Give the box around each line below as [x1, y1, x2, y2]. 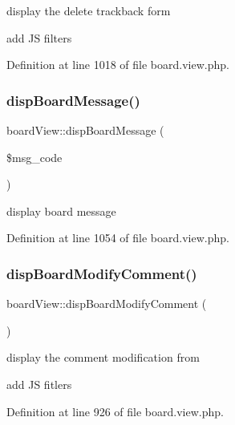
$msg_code [6, 148, 63, 165]
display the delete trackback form [6, 2, 171, 18]
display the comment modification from [6, 349, 200, 366]
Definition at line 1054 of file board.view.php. [6, 229, 229, 246]
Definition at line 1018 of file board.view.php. [6, 56, 229, 73]
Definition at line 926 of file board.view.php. [6, 403, 224, 419]
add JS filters [6, 29, 72, 46]
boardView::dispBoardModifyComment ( [6, 295, 207, 312]
